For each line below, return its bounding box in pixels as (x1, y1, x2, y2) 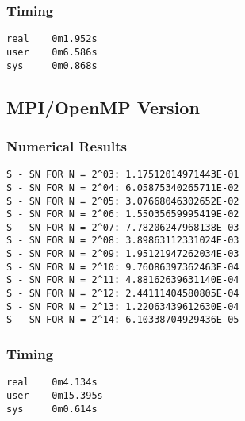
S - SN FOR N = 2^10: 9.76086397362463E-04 (6, 261, 239, 273)
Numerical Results (6, 136, 128, 155)
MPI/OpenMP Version (6, 94, 200, 119)
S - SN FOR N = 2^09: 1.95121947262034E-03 (6, 248, 239, 260)
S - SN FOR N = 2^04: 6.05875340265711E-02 (6, 182, 239, 193)
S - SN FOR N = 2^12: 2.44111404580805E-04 (6, 288, 239, 300)
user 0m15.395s (6, 389, 103, 401)
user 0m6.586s (6, 46, 98, 58)
